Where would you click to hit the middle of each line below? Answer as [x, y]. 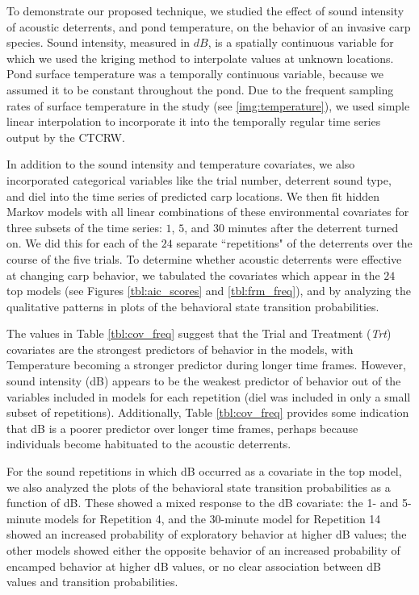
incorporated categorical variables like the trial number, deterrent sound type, [199, 179]
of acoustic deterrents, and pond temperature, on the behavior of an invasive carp [209, 26]
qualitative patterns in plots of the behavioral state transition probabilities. [193, 306]
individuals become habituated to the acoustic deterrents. [149, 444]
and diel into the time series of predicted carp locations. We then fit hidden [193, 196]
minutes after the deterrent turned [313, 227]
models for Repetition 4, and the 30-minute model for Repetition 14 [213, 518]
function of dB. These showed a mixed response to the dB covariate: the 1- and [203, 503]
